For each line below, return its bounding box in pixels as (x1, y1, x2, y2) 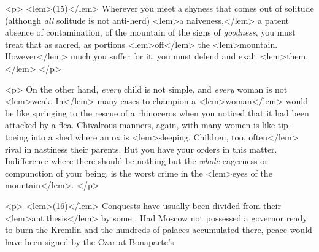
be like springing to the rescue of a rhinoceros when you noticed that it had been (5, 106, 309, 119)
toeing (5, 130, 28, 143)
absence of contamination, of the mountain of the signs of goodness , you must (5, 26, 296, 39)
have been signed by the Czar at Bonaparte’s (5, 235, 174, 248)
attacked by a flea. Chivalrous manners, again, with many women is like (5, 118, 275, 131)
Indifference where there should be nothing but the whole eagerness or (5, 155, 268, 167)
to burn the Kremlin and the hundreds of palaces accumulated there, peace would (5, 223, 312, 236)
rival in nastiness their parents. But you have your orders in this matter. (5, 142, 277, 155)
